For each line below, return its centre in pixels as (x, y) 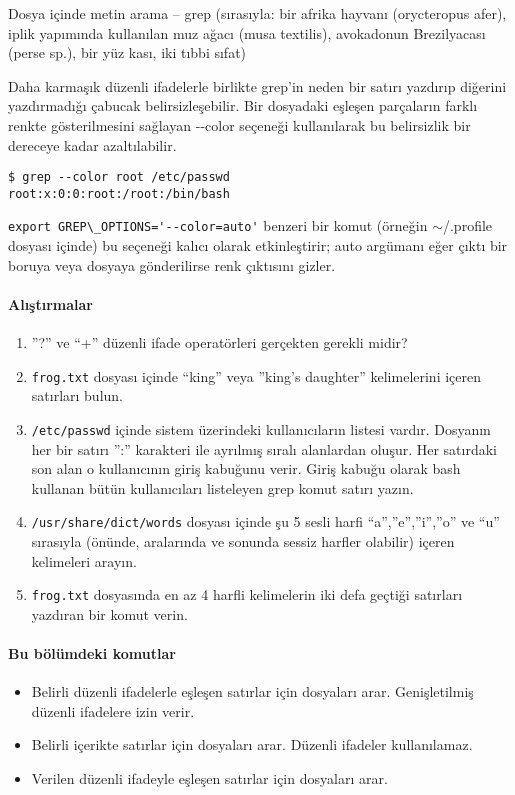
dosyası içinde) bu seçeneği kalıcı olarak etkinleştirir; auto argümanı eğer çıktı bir (258, 245)
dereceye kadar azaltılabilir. (92, 144)
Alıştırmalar (50, 303)
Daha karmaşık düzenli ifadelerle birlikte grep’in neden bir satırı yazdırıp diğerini (257, 85)
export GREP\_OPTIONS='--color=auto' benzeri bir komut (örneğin (218, 225)
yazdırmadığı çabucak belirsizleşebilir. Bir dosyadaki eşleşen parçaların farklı (243, 105)
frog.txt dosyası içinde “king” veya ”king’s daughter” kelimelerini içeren (256, 375)
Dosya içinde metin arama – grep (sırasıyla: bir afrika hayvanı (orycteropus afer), (257, 13)
